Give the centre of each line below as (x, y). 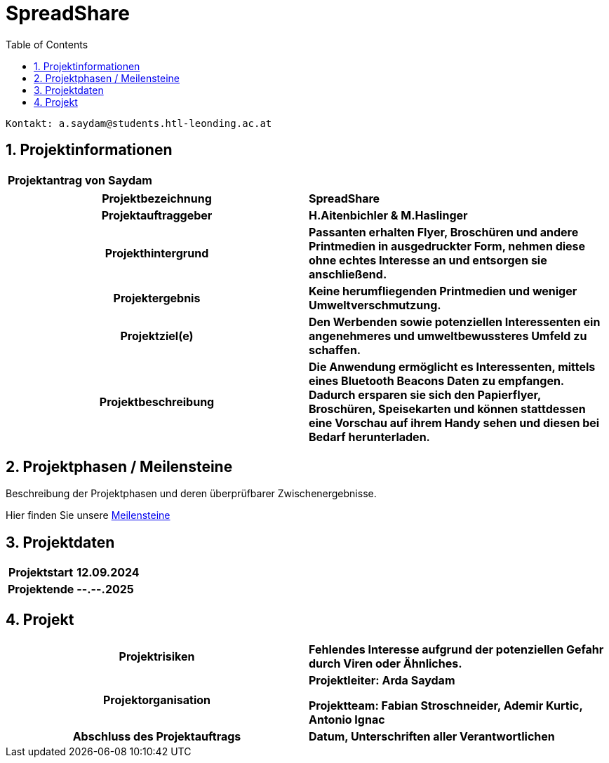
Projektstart (41, 573)
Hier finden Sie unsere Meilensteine (88, 515)
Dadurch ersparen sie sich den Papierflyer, (425, 394)
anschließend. (348, 274)
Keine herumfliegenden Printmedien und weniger (443, 291)
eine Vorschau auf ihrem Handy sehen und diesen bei (454, 423)
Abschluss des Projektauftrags (157, 737)
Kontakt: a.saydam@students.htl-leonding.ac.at (139, 123)
